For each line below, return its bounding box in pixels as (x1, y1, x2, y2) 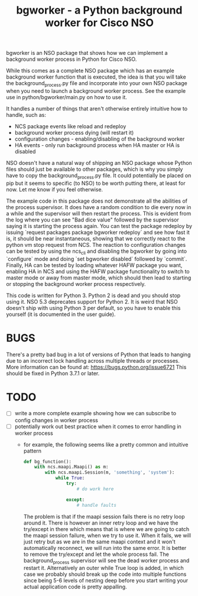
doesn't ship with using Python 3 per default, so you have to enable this (6, 304, 181, 311)
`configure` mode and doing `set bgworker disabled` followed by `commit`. (6, 255, 187, 262)
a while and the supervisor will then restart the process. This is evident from (6, 210, 191, 217)
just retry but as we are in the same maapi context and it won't (23, 538, 176, 545)
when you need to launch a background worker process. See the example (6, 87, 186, 95)
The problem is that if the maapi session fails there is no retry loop (23, 513, 185, 520)
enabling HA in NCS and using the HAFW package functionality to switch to (6, 268, 190, 275)
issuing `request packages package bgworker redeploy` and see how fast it (6, 229, 190, 236)
